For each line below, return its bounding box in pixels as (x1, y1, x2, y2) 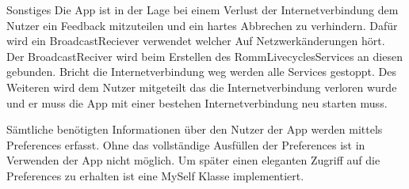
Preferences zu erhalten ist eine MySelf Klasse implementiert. (6, 167, 304, 183)
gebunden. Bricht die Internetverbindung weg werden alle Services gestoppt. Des (6, 63, 396, 80)
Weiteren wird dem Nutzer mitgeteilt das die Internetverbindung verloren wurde (6, 78, 397, 95)
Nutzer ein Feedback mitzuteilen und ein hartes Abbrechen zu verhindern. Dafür (6, 17, 398, 33)
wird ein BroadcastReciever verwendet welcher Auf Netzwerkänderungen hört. (6, 32, 385, 49)
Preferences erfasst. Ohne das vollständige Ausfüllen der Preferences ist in (6, 136, 365, 153)
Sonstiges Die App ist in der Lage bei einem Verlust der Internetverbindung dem (6, 2, 399, 17)
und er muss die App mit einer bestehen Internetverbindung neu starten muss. (6, 94, 388, 111)
